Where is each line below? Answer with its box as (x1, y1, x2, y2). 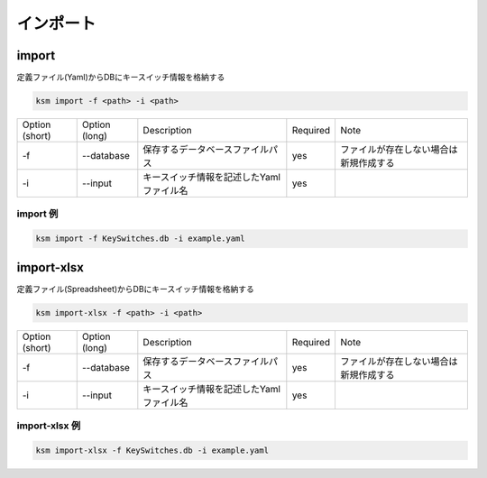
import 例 (16, 207, 59, 220)
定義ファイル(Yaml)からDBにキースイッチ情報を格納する (16, 72, 225, 83)
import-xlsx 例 (16, 419, 81, 432)
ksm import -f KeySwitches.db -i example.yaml (35, 234, 245, 244)
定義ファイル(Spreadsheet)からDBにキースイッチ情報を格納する (16, 283, 254, 294)
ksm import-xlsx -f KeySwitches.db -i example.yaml (35, 445, 270, 455)
